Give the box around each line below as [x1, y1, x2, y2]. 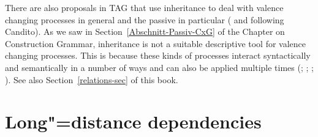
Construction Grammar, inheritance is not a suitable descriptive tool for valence [5, 37, 306, 50]
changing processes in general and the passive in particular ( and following [5, 13, 284, 26]
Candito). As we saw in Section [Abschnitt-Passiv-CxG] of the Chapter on [5, 25, 285, 38]
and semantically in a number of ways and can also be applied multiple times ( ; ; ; [5, 61, 314, 73]
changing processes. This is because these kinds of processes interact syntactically [5, 49, 311, 62]
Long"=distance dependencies [5, 109, 262, 134]
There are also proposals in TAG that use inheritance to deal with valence [5, 1, 284, 13]
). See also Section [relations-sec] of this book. [5, 73, 178, 86]
